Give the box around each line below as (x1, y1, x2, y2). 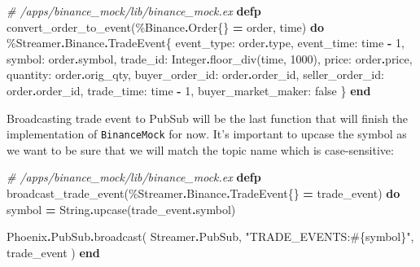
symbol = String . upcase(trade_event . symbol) (7, 200, 236, 217)
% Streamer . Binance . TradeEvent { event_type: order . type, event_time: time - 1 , (7, 34, 405, 51)
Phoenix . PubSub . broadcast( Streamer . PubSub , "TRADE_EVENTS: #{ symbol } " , (7, 228, 414, 245)
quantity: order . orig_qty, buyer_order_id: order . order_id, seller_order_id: (7, 66, 384, 83)
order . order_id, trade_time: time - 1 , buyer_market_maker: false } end (7, 81, 371, 98)
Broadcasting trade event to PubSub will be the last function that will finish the (7, 109, 409, 126)
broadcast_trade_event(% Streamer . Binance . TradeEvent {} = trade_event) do (7, 185, 400, 201)
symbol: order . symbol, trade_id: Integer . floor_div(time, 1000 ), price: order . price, (7, 50, 413, 67)
